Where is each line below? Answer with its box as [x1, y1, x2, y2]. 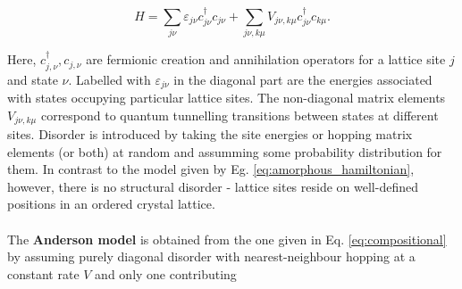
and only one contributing [95, 264, 237, 283]
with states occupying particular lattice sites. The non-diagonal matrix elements [7, 88, 446, 107]
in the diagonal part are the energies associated [173, 70, 433, 88]
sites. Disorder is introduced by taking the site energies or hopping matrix [7, 125, 413, 144]
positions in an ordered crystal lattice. [7, 194, 215, 213]
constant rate [7, 264, 80, 283]
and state [7, 70, 58, 88]
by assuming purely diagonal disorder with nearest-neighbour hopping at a [7, 247, 416, 266]
